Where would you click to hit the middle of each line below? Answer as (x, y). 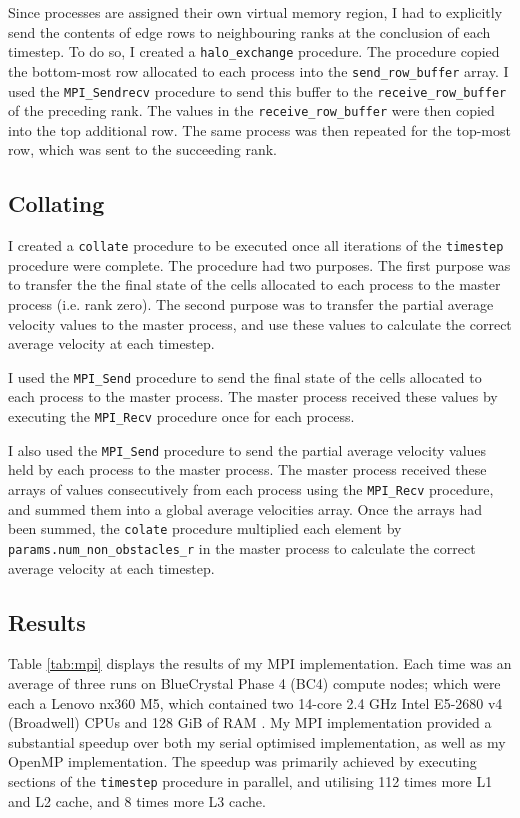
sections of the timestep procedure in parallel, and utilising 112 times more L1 (250, 780)
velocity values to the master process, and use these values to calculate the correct (260, 323)
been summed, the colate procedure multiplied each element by (205, 528)
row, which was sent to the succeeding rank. (142, 149)
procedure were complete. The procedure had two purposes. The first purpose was (259, 264)
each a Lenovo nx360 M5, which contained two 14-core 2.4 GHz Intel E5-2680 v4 (255, 702)
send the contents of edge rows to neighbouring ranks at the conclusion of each (249, 31)
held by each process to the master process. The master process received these (247, 469)
